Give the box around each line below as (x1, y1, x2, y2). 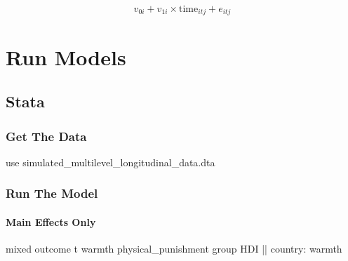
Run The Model (6, 185, 98, 202)
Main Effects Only (6, 214, 96, 229)
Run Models (6, 42, 126, 71)
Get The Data (6, 127, 87, 145)
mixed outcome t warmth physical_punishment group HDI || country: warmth (6, 241, 342, 256)
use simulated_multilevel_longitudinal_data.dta (6, 154, 215, 169)
